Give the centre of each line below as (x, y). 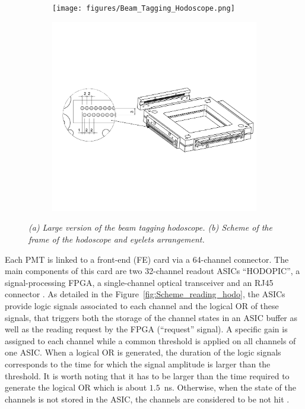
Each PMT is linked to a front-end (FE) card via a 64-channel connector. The (147, 259)
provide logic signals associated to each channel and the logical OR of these (142, 305)
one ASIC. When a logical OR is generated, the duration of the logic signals (143, 352)
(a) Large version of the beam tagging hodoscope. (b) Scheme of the (150, 227)
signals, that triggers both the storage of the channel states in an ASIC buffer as (151, 317)
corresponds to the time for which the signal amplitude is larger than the (138, 364)
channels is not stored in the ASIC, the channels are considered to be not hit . (147, 399)
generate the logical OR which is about (76, 387)
